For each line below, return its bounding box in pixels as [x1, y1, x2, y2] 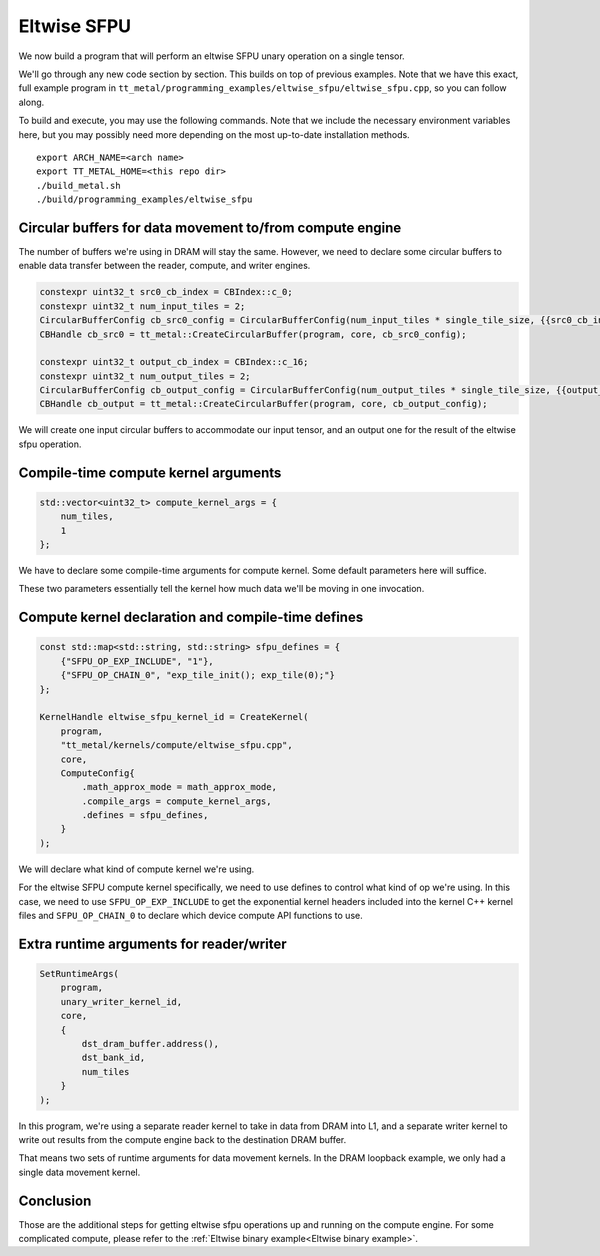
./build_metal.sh [36, 180, 121, 191]
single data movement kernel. [18, 1166, 141, 1178]
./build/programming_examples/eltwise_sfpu [36, 194, 253, 205]
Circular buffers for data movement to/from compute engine [18, 219, 402, 236]
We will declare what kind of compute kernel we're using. [18, 863, 255, 875]
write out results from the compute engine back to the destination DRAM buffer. [18, 1133, 347, 1145]
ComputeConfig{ [60, 767, 135, 779]
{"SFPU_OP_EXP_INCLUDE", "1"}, [60, 655, 214, 667]
